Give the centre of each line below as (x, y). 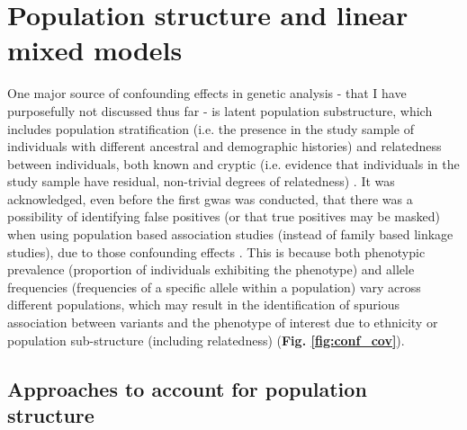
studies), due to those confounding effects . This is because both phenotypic (216, 251)
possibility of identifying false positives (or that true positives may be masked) (224, 216)
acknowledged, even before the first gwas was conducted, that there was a (210, 198)
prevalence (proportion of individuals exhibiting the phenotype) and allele (211, 269)
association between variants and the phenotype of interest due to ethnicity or (223, 322)
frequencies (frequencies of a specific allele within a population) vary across (214, 287)
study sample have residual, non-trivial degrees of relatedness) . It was (201, 181)
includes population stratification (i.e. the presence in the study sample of (211, 128)
